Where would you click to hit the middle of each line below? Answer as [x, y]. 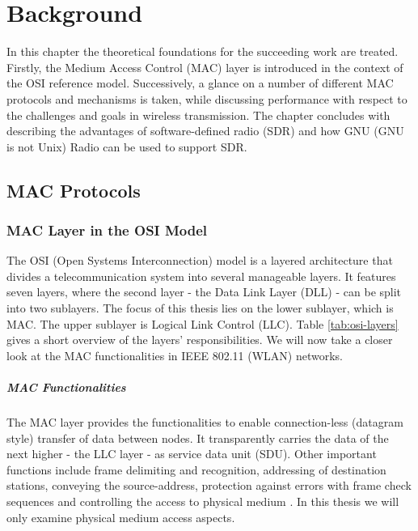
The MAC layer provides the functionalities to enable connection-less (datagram [205, 422]
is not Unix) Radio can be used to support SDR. [127, 146]
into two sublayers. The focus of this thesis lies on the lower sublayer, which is [200, 308]
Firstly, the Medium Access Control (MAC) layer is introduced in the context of [205, 67]
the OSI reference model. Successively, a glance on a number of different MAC [200, 83]
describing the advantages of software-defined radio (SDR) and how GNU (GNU [205, 131]
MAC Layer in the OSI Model [107, 229]
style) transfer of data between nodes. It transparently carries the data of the [198, 438]
